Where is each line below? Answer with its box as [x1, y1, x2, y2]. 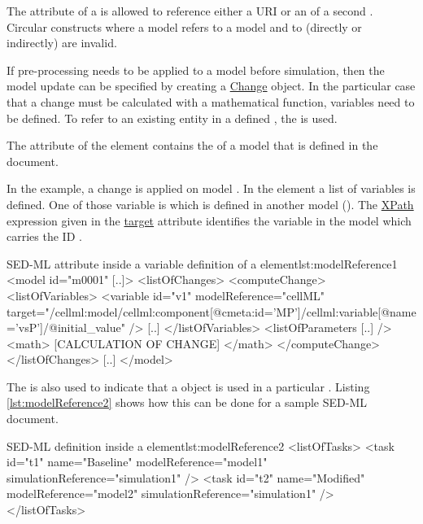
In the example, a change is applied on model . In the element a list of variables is [7, 180, 416, 197]
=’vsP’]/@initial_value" [7, 319, 125, 336]
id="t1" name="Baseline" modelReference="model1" [7, 453, 268, 470]
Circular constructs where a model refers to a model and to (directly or [7, 18, 362, 35]
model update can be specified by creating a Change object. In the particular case [7, 77, 416, 94]
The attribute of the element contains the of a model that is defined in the [7, 137, 378, 154]
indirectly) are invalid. [7, 34, 117, 51]
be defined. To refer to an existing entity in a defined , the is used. [7, 109, 338, 126]
